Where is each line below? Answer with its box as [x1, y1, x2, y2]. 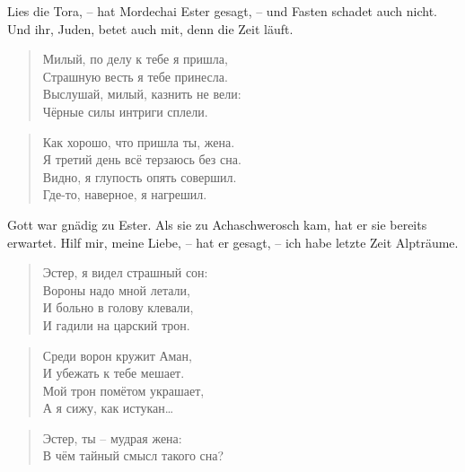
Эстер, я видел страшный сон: [42, 263, 208, 282]
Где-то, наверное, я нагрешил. [42, 185, 207, 204]
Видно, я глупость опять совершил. [42, 167, 237, 186]
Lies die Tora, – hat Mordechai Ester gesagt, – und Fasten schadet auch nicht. [7, 2, 438, 20]
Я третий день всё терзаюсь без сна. [42, 150, 241, 169]
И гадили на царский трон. [42, 315, 190, 334]
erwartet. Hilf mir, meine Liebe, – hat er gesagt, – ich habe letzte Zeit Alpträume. [7, 232, 459, 251]
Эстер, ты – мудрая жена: [42, 428, 182, 447]
